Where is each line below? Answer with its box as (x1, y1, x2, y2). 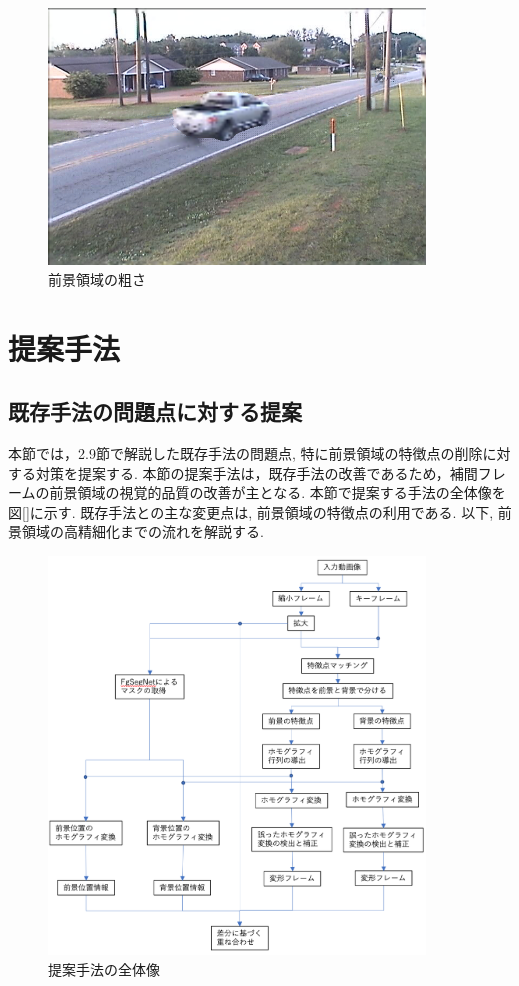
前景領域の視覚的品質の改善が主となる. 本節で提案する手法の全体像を (49, 482, 506, 503)
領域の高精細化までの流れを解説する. (21, 521, 264, 542)
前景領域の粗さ (48, 268, 146, 289)
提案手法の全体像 (48, 958, 160, 979)
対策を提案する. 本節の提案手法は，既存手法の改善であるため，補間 (35, 462, 478, 483)
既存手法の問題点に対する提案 (8, 396, 302, 427)
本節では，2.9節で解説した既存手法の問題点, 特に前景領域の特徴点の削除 (8, 442, 483, 463)
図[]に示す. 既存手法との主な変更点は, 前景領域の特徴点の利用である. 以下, (8, 501, 494, 522)
